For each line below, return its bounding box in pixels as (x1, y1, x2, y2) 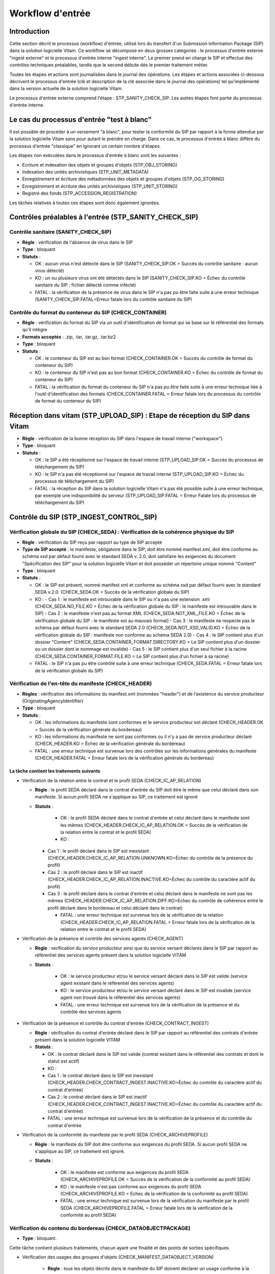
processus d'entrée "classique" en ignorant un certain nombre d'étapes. (9, 143, 161, 149)
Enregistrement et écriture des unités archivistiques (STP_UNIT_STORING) (22, 183, 178, 189)
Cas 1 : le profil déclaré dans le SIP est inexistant (47, 847, 150, 854)
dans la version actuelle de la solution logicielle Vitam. (9, 86, 123, 92)
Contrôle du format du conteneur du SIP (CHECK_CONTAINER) (9, 309, 167, 316)
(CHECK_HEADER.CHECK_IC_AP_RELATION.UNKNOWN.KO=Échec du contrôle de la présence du (47, 855, 253, 861)
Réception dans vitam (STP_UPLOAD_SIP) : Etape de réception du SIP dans (9, 411, 251, 420)
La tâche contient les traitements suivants (9, 768, 100, 774)
